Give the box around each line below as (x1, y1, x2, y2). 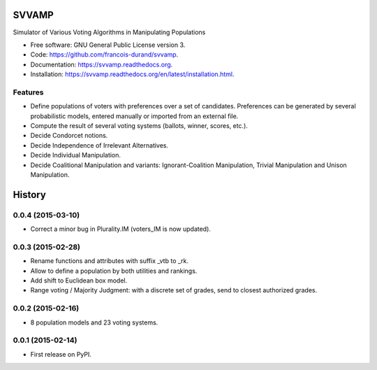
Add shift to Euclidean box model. (30, 276, 128, 285)
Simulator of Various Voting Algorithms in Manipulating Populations (13, 28, 206, 36)
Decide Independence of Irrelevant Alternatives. (30, 141, 169, 150)
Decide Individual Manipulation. (30, 151, 121, 159)
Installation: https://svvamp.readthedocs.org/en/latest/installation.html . (30, 70, 235, 78)
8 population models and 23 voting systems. (30, 318, 158, 327)
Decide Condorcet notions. (30, 131, 108, 140)
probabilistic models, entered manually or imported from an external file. (30, 112, 239, 120)
